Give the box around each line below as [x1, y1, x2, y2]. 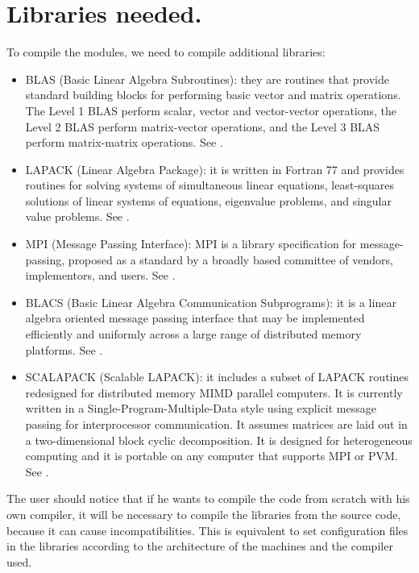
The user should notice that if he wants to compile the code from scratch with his [6, 490, 410, 507]
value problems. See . [25, 208, 130, 225]
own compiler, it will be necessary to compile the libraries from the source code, [6, 505, 401, 522]
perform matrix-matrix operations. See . [25, 134, 223, 151]
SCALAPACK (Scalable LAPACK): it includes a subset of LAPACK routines [25, 368, 409, 385]
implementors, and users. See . [25, 267, 176, 284]
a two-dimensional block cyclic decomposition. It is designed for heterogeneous [25, 431, 413, 448]
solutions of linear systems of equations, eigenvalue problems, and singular [25, 192, 392, 209]
